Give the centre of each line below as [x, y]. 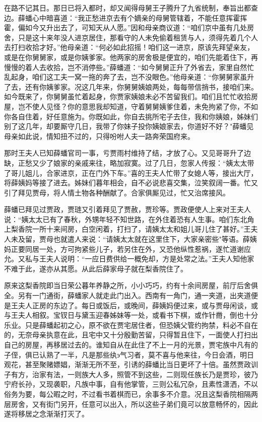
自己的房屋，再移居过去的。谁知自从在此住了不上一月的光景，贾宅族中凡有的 [131, 344]
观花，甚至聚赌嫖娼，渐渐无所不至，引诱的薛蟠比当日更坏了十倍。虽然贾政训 [131, 364]
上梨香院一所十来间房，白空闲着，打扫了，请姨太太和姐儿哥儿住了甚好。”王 [127, 229]
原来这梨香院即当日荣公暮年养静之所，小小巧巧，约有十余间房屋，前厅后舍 [127, 285]
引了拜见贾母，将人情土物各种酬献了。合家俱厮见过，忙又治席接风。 [117, 192]
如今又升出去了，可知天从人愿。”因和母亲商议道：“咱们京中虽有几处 [136, 27]
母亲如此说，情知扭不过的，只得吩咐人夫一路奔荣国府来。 [99, 136]
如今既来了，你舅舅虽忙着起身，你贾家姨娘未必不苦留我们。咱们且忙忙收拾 [127, 96]
